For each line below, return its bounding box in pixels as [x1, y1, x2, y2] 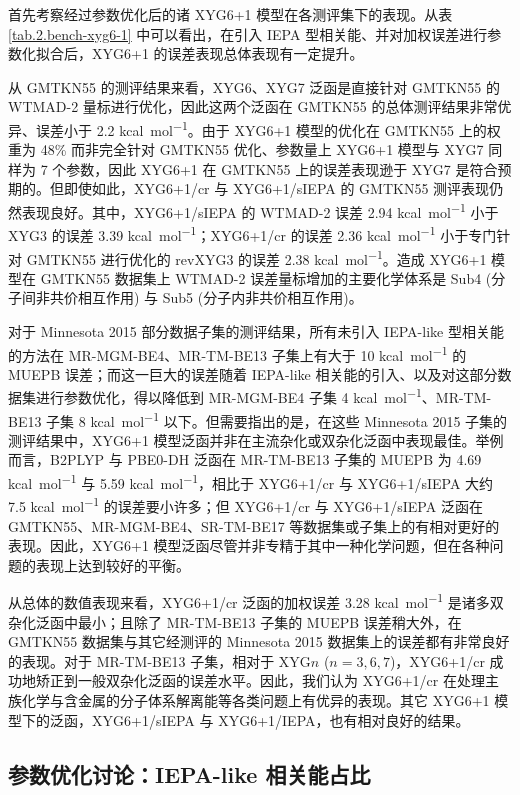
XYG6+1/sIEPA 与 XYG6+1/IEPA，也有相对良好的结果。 [91, 709, 470, 730]
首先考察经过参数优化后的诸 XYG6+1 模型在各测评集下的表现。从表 [8, 4, 453, 24]
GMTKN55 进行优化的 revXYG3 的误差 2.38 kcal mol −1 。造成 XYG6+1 [26, 245, 487, 269]
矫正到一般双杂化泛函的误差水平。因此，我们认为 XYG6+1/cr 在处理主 [35, 670, 499, 691]
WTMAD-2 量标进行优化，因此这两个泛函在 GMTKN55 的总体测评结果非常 [8, 96, 498, 117]
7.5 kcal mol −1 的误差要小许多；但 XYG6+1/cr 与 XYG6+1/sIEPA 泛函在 [8, 493, 483, 516]
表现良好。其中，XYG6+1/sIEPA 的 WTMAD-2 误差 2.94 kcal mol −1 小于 [21, 199, 499, 222]
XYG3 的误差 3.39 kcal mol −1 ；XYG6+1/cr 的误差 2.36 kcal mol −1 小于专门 [8, 222, 497, 245]
